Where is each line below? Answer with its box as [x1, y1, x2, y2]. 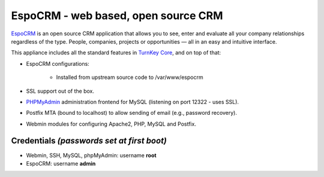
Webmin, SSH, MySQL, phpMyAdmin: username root [26, 151, 157, 158]
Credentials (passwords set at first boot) [11, 136, 167, 146]
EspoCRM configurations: [26, 60, 89, 67]
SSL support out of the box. [26, 87, 95, 94]
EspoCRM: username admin [26, 160, 96, 167]
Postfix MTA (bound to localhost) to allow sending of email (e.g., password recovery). [26, 109, 237, 117]
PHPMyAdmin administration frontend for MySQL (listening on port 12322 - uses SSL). [26, 98, 239, 105]
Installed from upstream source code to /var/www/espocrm [56, 74, 203, 81]
